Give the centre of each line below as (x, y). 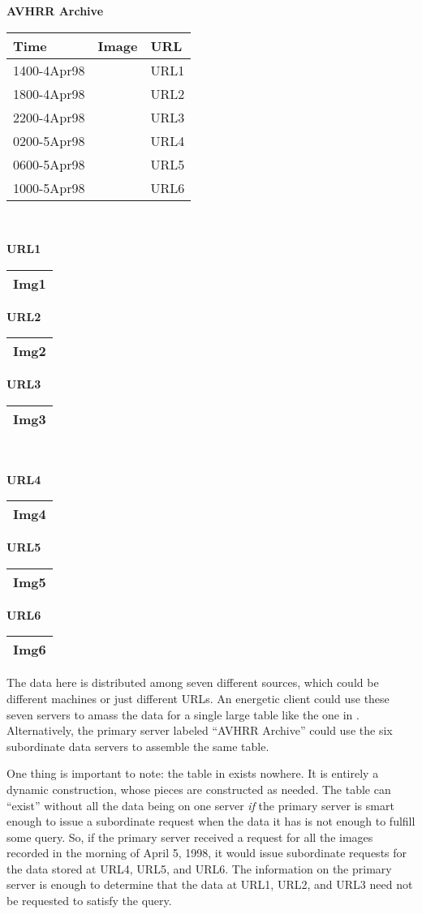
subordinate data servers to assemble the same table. (138, 746)
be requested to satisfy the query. (89, 901)
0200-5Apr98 (49, 140)
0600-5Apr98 (49, 164)
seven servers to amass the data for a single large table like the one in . (183, 714)
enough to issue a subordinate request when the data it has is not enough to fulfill (211, 821)
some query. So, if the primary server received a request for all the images (190, 837)
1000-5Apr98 (49, 187)
